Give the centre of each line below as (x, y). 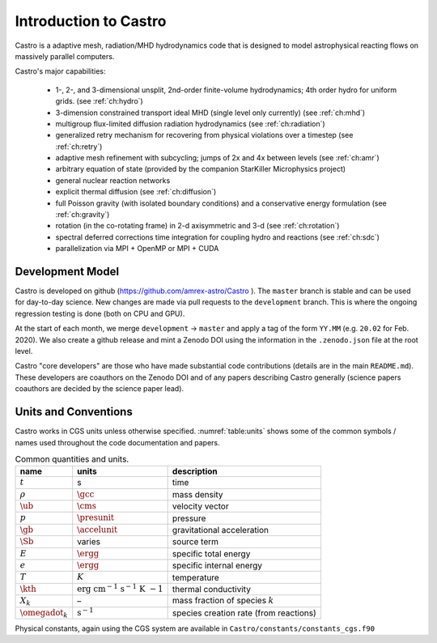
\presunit (96, 518)
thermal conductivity (211, 589)
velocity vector (201, 506)
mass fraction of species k (223, 601)
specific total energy (211, 553)
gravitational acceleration (221, 530)
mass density (197, 494)
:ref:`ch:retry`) (79, 147)
